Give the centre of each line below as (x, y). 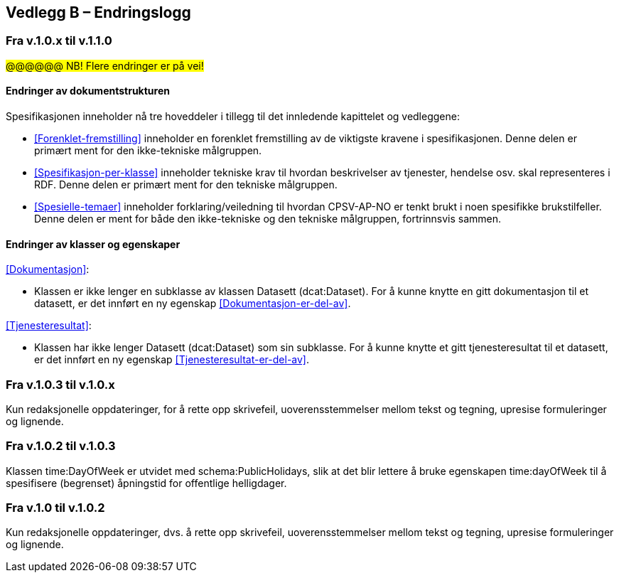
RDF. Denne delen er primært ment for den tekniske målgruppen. (186, 185)
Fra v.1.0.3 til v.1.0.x (60, 384)
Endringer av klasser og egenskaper (93, 244)
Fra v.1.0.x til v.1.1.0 (59, 41)
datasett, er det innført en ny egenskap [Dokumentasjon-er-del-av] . (193, 304)
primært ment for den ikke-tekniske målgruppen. (148, 151)
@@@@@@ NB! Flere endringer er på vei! (105, 65)
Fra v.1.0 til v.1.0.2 (55, 508)
